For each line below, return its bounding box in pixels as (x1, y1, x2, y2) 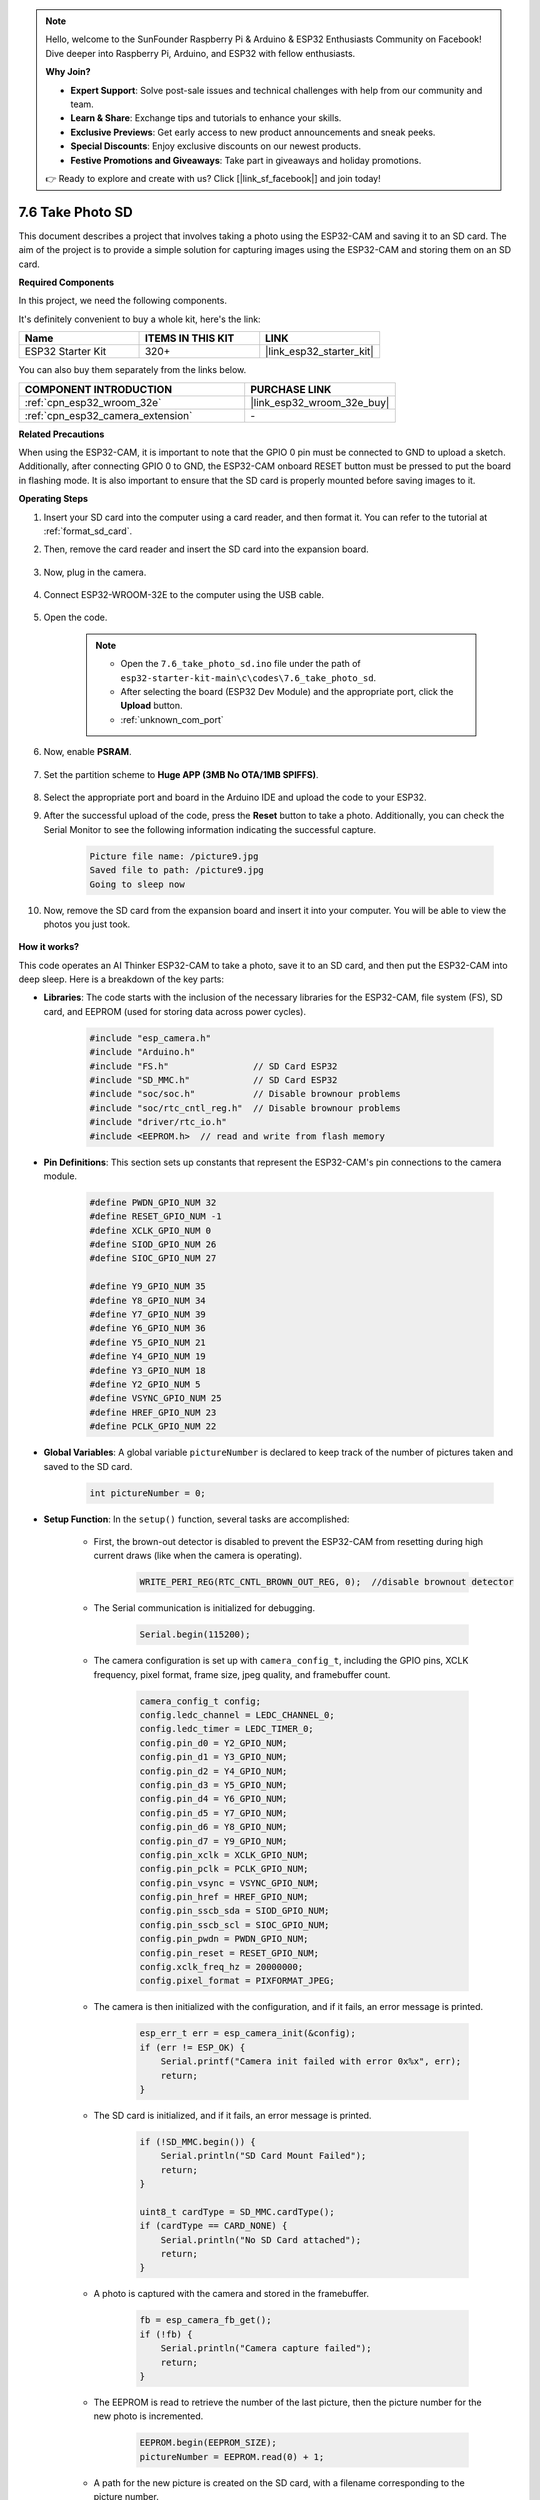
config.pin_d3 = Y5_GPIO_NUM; (139, 1779, 288, 1790)
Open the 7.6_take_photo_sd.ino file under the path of (120, 658, 362, 670)
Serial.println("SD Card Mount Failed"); (160, 2150, 367, 2162)
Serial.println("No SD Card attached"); (160, 2234, 362, 2245)
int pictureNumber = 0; (89, 1487, 207, 1499)
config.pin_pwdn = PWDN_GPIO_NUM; (139, 1933, 309, 1945)
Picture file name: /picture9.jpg (89, 850, 259, 862)
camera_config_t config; (139, 1695, 262, 1707)
